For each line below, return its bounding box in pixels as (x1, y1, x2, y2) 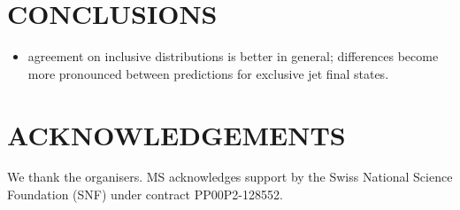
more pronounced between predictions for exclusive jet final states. (27, 64, 389, 82)
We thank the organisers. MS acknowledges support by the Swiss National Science (7, 167, 453, 186)
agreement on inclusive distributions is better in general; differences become (27, 47, 439, 66)
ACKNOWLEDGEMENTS (7, 116, 346, 152)
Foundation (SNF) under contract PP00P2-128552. (7, 185, 283, 204)
